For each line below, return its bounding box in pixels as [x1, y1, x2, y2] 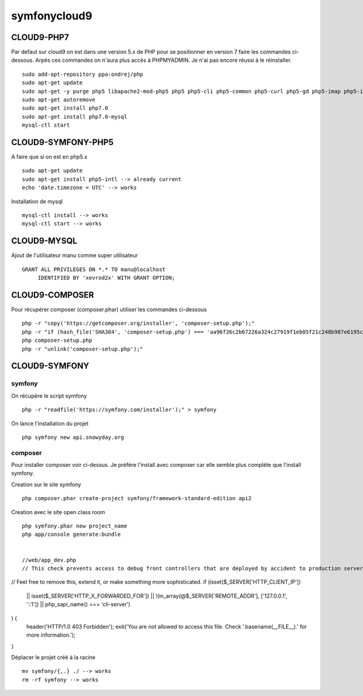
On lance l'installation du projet [11, 420, 89, 427]
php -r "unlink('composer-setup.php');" [22, 346, 143, 352]
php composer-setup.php [22, 337, 93, 344]
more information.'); [26, 631, 76, 639]
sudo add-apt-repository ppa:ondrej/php [22, 70, 143, 78]
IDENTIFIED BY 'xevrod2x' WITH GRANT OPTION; [38, 275, 175, 281]
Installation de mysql [11, 198, 63, 205]
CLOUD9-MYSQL [11, 236, 77, 246]
